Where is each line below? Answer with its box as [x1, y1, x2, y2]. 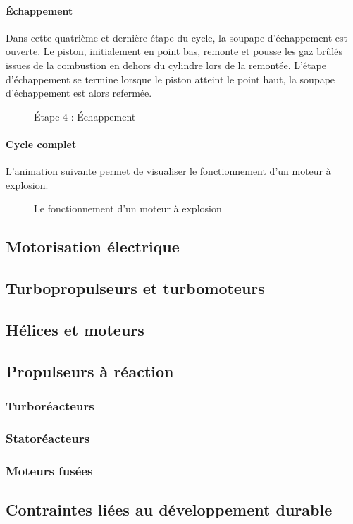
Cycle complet [6, 136, 77, 151]
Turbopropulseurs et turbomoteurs [6, 277, 265, 299]
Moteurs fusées [6, 461, 93, 479]
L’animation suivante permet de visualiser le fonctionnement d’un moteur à [6, 164, 331, 178]
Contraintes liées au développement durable [6, 498, 333, 520]
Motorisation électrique [6, 236, 180, 257]
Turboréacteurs [6, 396, 94, 414]
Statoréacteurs [6, 429, 90, 446]
